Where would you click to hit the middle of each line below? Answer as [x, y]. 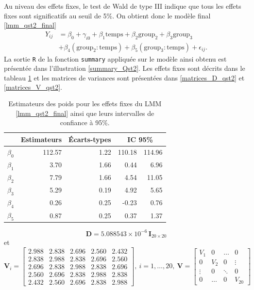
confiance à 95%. [85, 122]
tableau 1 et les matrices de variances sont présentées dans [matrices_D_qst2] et [124, 77]
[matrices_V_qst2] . [33, 87]
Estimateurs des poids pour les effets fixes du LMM [85, 104]
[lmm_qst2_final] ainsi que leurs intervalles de [85, 113]
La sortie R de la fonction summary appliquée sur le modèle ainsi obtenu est [115, 58]
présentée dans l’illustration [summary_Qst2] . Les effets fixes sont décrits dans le [125, 68]
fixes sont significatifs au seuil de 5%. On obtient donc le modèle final [107, 15]
